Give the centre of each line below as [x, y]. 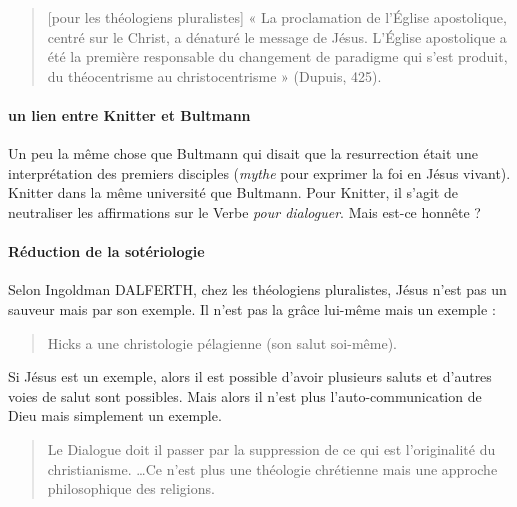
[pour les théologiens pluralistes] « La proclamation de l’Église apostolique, [277, 17]
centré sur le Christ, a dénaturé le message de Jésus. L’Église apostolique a [277, 36]
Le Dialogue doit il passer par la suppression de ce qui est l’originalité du [271, 448]
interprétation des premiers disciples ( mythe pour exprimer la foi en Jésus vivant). [259, 172]
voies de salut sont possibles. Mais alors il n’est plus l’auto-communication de [245, 395]
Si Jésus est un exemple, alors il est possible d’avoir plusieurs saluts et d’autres [250, 376]
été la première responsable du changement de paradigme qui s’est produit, [277, 56]
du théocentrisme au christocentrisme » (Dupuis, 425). [214, 75]
